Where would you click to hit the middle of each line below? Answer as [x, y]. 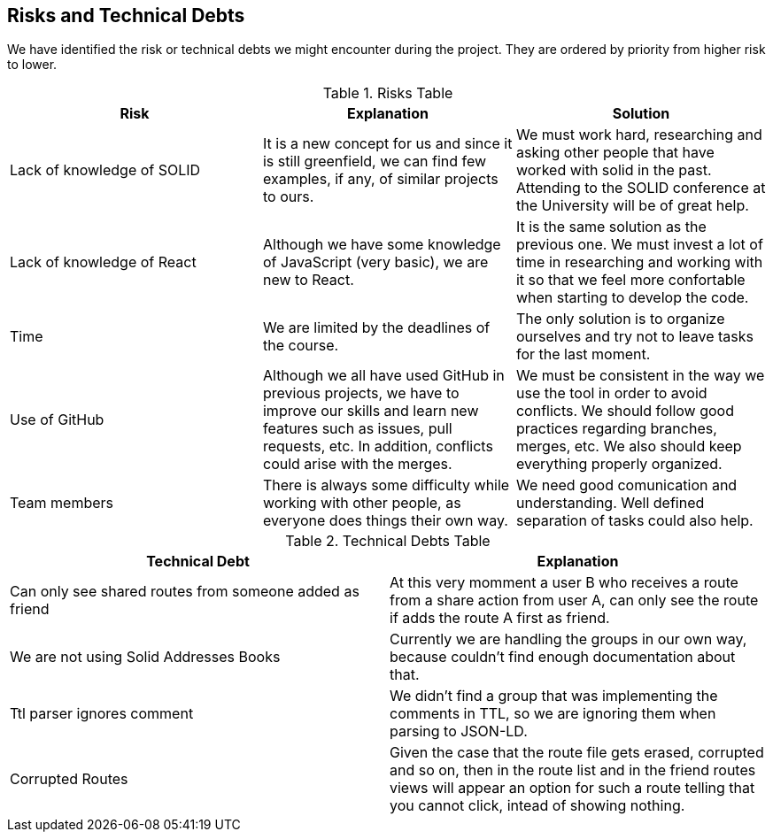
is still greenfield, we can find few [375, 162]
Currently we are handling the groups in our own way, [568, 639]
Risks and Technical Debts [126, 15]
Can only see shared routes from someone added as [185, 592]
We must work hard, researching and [639, 135]
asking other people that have [615, 153]
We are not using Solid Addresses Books [145, 657]
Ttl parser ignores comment [102, 714]
